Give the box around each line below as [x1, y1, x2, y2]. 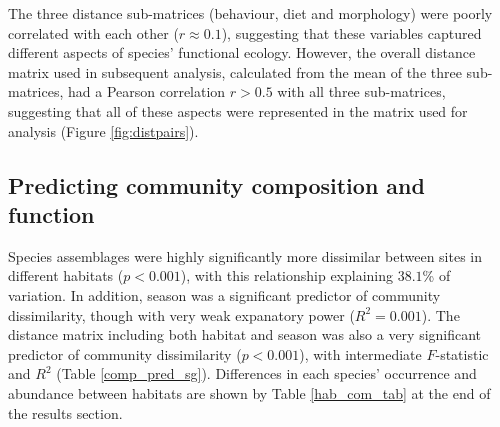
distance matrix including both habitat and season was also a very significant [8, 324, 482, 345]
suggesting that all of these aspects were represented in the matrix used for [8, 100, 468, 121]
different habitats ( [8, 265, 124, 286]
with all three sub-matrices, [277, 81, 446, 102]
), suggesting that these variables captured [221, 22, 482, 43]
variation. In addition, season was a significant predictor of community [8, 284, 441, 305]
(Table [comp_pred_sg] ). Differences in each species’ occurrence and [56, 363, 477, 384]
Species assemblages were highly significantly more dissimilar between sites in [8, 245, 483, 266]
